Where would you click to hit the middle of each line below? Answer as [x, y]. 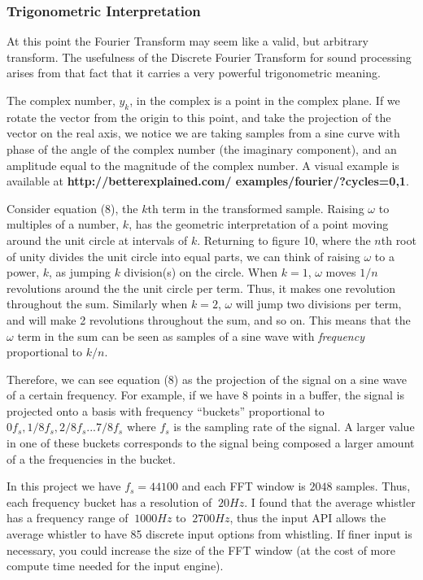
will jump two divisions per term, [318, 304]
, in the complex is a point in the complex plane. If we [265, 100]
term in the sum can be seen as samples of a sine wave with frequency [191, 336]
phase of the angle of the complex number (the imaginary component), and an [202, 148]
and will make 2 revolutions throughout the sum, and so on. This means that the [209, 319]
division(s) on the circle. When [201, 272]
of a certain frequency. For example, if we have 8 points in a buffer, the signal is [206, 395]
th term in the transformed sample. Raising [256, 208]
